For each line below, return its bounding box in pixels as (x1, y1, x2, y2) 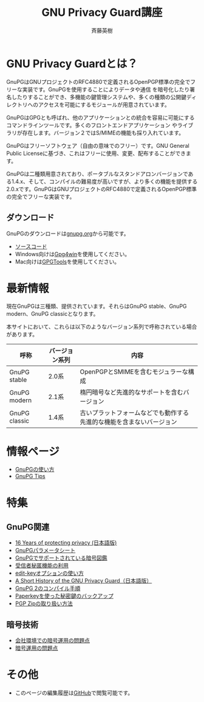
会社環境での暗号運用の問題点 (15, 637, 90, 644)
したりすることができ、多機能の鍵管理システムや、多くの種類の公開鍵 (11, 93, 187, 100)
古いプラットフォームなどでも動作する (80, 409, 189, 417)
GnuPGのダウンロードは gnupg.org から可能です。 (6, 229, 129, 237)
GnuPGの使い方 (15, 466, 55, 473)
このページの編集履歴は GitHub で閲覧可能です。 (15, 689, 134, 697)
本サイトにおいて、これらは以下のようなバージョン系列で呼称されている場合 (6, 323, 197, 330)
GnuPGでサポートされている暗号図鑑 (15, 554, 107, 561)
